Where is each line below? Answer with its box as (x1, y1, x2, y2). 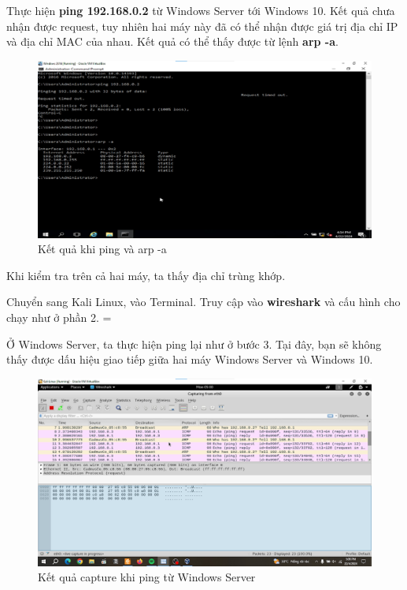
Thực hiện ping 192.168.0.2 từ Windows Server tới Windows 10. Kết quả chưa (6, 2, 395, 18)
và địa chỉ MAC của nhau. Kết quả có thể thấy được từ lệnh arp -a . (6, 33, 339, 50)
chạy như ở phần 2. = (6, 308, 112, 325)
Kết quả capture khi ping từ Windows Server (38, 569, 256, 585)
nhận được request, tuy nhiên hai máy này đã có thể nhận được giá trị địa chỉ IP (6, 17, 398, 34)
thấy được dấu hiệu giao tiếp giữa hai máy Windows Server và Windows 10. (6, 351, 373, 368)
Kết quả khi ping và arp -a (38, 241, 167, 257)
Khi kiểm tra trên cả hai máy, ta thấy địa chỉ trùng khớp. (6, 267, 286, 283)
